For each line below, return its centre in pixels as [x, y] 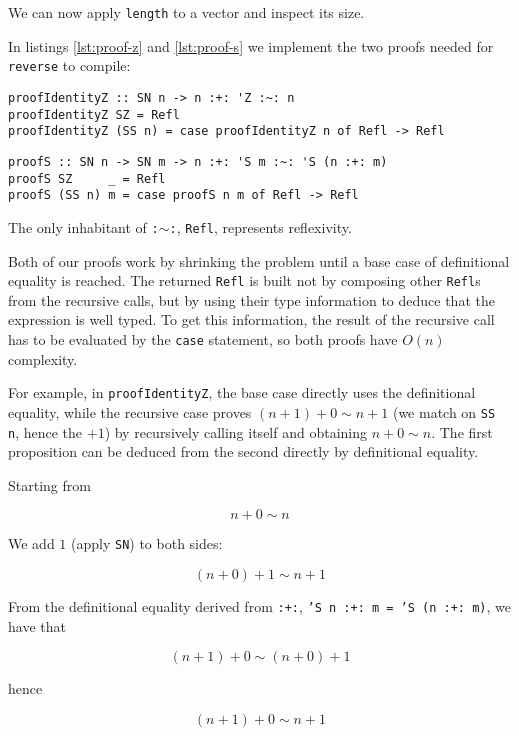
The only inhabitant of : [83, 226]
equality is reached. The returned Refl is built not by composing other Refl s [244, 280]
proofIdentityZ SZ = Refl [94, 114]
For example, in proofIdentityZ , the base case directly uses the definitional [242, 392]
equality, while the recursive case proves [130, 411]
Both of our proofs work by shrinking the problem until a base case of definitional [259, 260]
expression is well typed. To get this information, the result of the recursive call [251, 319]
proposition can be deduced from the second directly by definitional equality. [243, 451]
